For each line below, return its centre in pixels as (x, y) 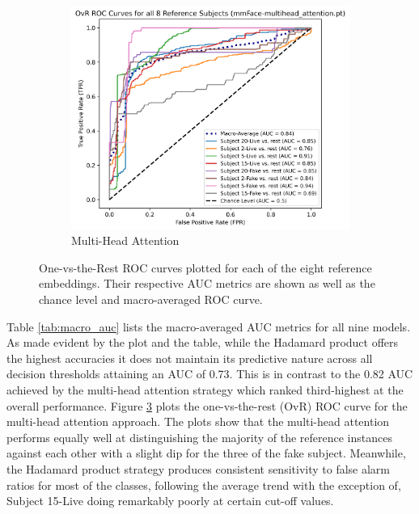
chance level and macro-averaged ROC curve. (151, 299)
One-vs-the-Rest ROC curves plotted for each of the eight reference (205, 267)
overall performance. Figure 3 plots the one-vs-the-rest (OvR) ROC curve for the (207, 405)
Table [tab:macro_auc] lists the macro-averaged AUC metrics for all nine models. (209, 326)
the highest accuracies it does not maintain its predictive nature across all (190, 358)
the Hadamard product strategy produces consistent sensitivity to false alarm (199, 468)
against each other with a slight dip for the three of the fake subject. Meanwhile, (206, 453)
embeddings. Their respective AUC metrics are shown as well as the (207, 283)
